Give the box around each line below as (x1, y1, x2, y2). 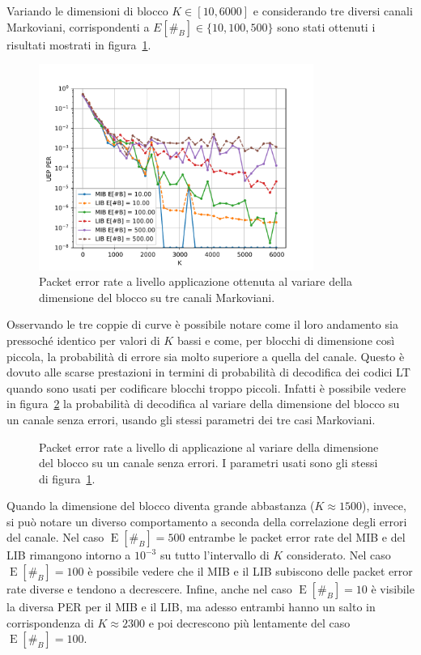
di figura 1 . (39, 470, 96, 487)
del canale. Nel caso (6, 529, 104, 546)
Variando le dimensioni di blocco (6, 2, 168, 19)
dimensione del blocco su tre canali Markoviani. (39, 288, 275, 305)
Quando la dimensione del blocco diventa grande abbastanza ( (6, 497, 315, 514)
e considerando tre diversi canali (253, 2, 413, 19)
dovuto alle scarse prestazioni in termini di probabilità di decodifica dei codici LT (6, 364, 410, 381)
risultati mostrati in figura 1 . (6, 36, 151, 53)
